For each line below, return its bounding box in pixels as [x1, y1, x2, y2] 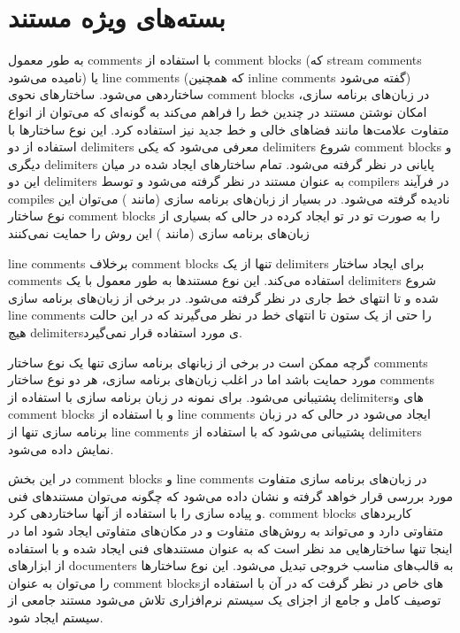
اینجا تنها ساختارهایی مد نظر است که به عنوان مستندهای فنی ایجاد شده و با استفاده [8, 538, 453, 557]
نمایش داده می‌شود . [8, 439, 114, 458]
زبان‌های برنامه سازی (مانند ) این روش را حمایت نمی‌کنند [8, 224, 310, 243]
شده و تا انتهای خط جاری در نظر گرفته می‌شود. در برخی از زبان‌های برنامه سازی [8, 288, 439, 306]
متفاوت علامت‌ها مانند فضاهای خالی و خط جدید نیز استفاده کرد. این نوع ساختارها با [8, 120, 449, 138]
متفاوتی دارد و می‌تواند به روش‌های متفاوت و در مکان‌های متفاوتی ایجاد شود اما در [8, 521, 444, 539]
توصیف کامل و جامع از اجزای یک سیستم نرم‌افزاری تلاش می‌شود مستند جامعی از [8, 591, 441, 609]
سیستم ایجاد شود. [8, 607, 103, 626]
